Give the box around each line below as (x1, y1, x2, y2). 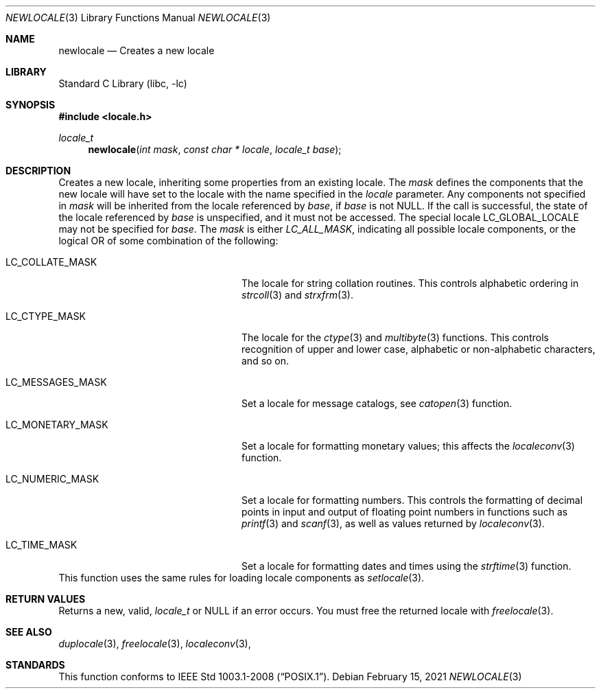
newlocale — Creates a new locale (58, 45, 215, 56)
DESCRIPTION (5, 165, 71, 176)
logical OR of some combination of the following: (58, 235, 279, 246)
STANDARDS (5, 659, 65, 671)
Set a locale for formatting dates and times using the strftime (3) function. (241, 560, 571, 572)
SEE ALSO (5, 626, 52, 638)
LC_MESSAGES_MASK (5, 376, 107, 388)
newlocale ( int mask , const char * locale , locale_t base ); (88, 143, 342, 155)
